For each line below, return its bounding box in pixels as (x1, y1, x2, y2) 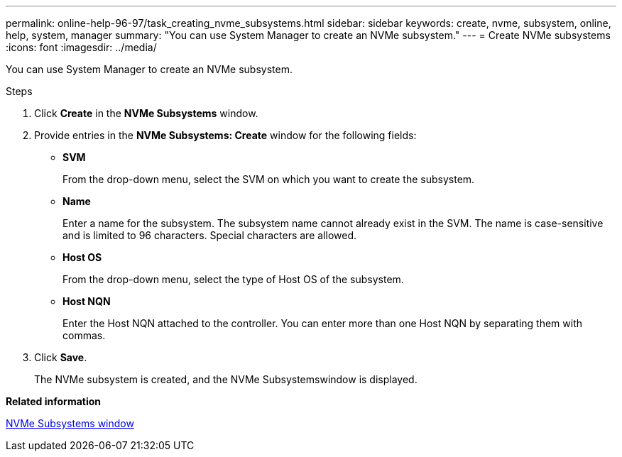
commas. (62, 329, 106, 341)
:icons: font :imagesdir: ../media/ (6, 41, 157, 53)
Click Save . (34, 351, 87, 363)
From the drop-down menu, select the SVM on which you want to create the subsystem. (62, 173, 475, 185)
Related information (6, 395, 102, 407)
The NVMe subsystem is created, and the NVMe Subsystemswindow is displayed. (34, 373, 418, 385)
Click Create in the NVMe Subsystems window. (34, 107, 258, 119)
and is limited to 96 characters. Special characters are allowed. (62, 229, 357, 241)
